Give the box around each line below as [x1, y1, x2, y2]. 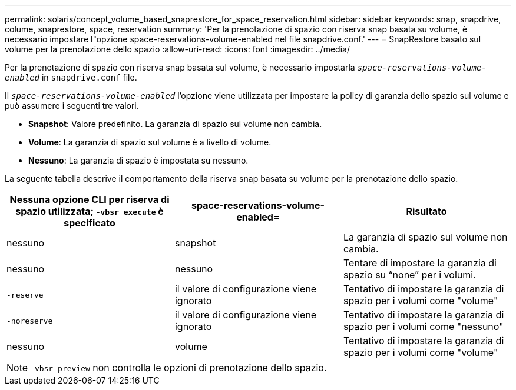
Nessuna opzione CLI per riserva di [9, 194, 170, 205]
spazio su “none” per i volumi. [343, 269, 476, 281]
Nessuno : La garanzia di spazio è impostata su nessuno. [28, 155, 249, 165]
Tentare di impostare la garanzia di [343, 257, 497, 269]
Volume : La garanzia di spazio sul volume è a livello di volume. [28, 137, 272, 147]
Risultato [406, 205, 447, 217]
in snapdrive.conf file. [41, 72, 137, 82]
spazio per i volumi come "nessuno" [343, 321, 504, 332]
